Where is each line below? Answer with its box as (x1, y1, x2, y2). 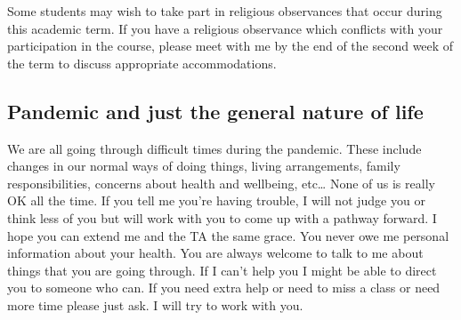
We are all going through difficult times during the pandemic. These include (7, 139, 422, 157)
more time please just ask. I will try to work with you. (7, 295, 303, 314)
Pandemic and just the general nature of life (7, 97, 424, 124)
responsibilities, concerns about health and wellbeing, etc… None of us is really (7, 173, 435, 192)
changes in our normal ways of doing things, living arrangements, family (7, 156, 400, 175)
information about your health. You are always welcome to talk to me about (7, 244, 424, 262)
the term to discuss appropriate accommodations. (7, 53, 277, 72)
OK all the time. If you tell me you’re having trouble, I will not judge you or (7, 191, 425, 210)
